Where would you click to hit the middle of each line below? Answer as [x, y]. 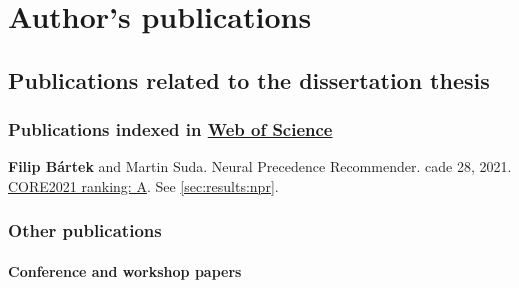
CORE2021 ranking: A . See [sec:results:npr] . [143, 185]
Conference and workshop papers [125, 271]
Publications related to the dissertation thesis [249, 79]
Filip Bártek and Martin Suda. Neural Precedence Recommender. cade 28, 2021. [260, 166]
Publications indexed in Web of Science [170, 129]
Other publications [85, 230]
